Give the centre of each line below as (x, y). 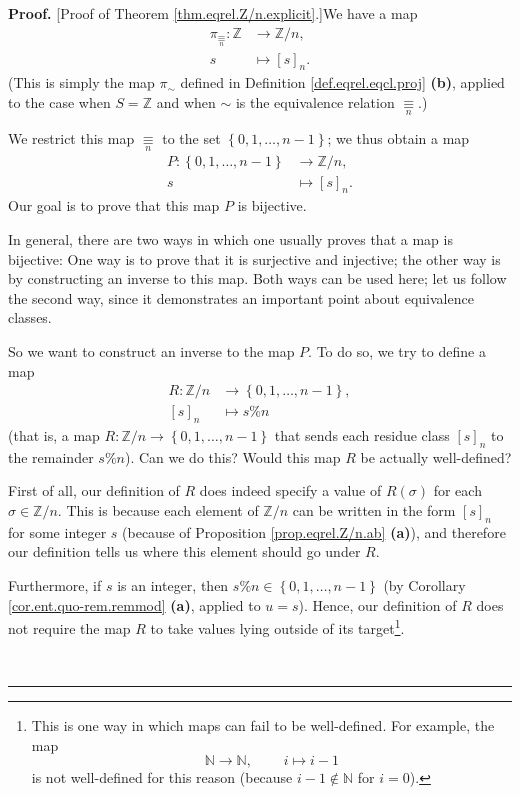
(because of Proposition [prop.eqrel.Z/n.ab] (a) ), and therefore (314, 531)
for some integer (57, 531)
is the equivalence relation (315, 102)
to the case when (59, 102)
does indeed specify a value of (290, 490)
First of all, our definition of (94, 490)
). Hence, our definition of (377, 604)
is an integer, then (173, 584)
